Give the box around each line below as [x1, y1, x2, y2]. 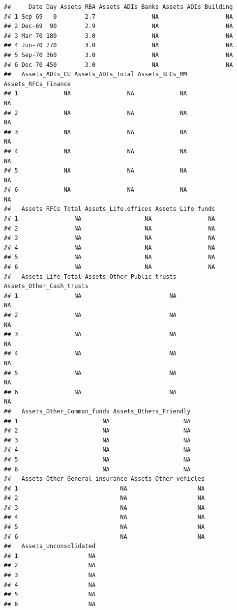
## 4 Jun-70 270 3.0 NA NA [4, 42, 233, 49]
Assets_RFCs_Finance [4, 80, 71, 87]
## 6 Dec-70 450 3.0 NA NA [4, 61, 233, 68]
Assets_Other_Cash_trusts [4, 283, 89, 290]
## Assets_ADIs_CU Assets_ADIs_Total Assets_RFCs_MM [4, 71, 187, 78]
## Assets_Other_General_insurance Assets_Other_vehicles [4, 475, 205, 483]
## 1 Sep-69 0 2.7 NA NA [4, 13, 233, 20]
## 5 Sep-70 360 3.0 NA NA [4, 51, 233, 58]
